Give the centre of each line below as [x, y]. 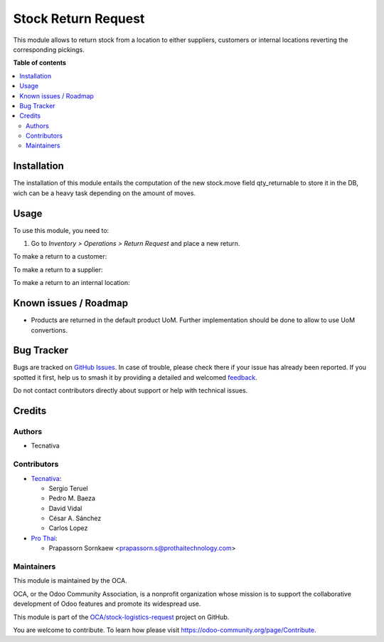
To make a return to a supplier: [58, 269]
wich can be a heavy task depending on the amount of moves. [104, 193]
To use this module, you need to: [61, 230]
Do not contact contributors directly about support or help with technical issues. [130, 390]
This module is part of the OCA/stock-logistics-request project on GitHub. [121, 617]
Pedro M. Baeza [72, 498]
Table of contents [40, 63]
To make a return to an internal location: [71, 283]
